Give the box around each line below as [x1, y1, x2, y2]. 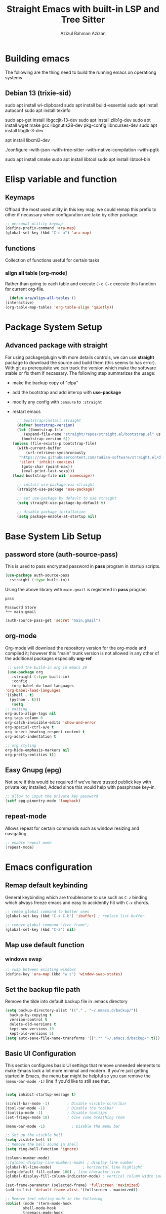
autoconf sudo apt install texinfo [5, 107, 71, 113]
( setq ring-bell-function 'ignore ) [5, 1147, 79, 1152]
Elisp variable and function [5, 173, 117, 185]
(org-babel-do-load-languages [11, 683, 74, 689]
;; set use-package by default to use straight [17, 496, 117, 501]
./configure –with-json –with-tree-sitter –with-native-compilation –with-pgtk [5, 147, 160, 152]
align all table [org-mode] [5, 269, 68, 276]
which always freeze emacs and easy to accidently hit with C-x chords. [5, 900, 150, 906]
